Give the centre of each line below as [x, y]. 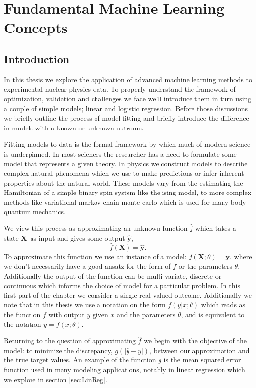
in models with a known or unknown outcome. [74, 127]
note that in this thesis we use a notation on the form [85, 305]
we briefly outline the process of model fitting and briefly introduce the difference [127, 118]
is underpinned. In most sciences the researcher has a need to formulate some [120, 153]
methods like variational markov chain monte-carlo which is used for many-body [125, 202]
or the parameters [205, 266]
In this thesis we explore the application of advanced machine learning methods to [128, 79]
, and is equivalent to [213, 314]
